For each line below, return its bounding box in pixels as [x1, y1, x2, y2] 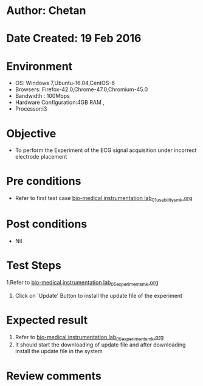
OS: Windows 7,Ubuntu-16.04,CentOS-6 [15, 80, 115, 87]
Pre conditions [6, 174, 81, 188]
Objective [6, 126, 57, 140]
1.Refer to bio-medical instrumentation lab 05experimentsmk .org [6, 278, 159, 288]
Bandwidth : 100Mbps [15, 92, 70, 100]
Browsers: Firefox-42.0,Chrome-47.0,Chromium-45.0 [15, 86, 148, 93]
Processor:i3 [15, 105, 47, 112]
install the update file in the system [15, 348, 103, 355]
